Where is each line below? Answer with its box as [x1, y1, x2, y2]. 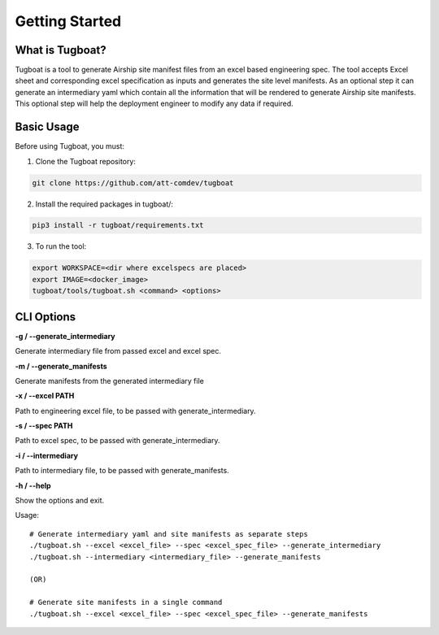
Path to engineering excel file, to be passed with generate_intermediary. [15, 406, 256, 415]
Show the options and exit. [15, 496, 105, 506]
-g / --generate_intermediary [15, 331, 115, 341]
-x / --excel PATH [15, 391, 75, 401]
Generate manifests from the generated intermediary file [15, 376, 205, 385]
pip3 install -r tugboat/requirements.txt [32, 220, 204, 230]
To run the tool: [35, 241, 87, 251]
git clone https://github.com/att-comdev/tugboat [32, 178, 234, 187]
